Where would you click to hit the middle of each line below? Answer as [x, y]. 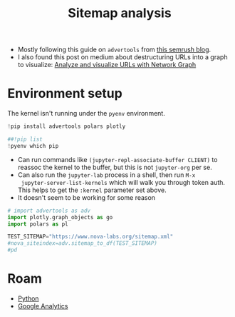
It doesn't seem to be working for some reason [86, 197]
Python [28, 298]
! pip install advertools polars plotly [67, 126]
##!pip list [25, 139]
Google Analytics [43, 306]
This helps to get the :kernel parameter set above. [92, 190]
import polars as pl [38, 224]
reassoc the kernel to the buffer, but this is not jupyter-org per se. [115, 167]
